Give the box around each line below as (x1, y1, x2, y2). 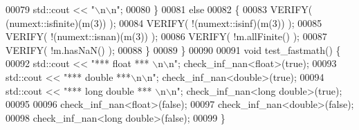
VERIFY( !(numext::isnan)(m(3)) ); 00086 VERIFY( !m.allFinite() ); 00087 (6, 29, 327, 44)
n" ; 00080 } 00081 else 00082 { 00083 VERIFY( (111, 2, 313, 16)
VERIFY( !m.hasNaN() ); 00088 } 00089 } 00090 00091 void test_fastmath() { (6, 42, 341, 57)
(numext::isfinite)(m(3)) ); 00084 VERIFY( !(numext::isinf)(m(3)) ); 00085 (6, 15, 322, 30)
